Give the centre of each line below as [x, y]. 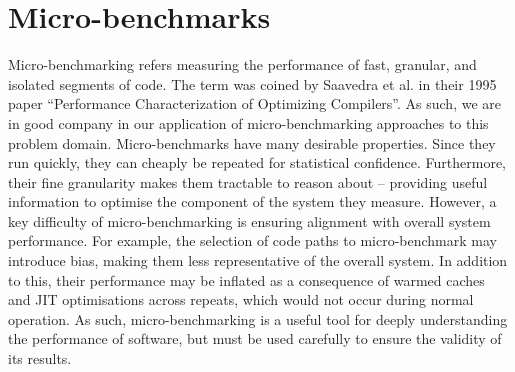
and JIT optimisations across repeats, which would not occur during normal [241, 299]
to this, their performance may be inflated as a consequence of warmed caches [246, 279]
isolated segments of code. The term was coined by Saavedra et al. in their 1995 [252, 83]
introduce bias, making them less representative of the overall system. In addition [258, 260]
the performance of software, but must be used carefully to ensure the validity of [255, 338]
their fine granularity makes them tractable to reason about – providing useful [248, 181]
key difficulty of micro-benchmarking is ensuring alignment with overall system [249, 220]
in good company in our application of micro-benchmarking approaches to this [248, 122]
